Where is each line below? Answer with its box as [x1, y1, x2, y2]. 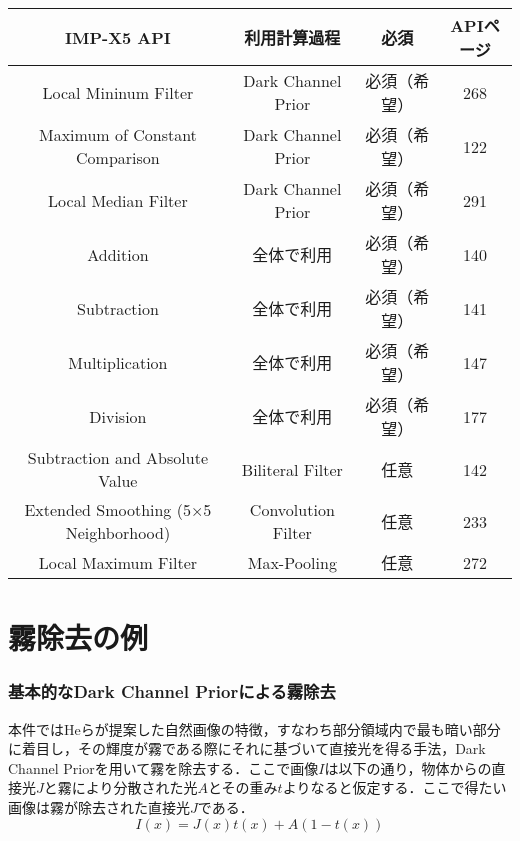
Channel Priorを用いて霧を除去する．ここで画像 [8, 757, 319, 778]
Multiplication [68, 350, 168, 374]
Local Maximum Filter [38, 550, 198, 574]
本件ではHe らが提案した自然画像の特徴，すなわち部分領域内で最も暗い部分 [8, 718, 501, 739]
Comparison [76, 146, 160, 169]
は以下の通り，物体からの [324, 757, 492, 778]
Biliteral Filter [241, 457, 343, 481]
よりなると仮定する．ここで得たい [282, 777, 507, 798]
